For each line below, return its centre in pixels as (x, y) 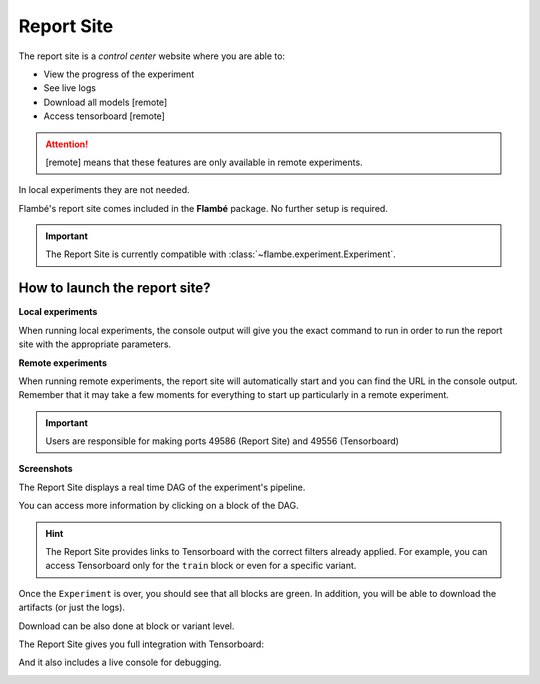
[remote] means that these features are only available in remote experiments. (204, 162)
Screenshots (46, 469)
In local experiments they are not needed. (104, 190)
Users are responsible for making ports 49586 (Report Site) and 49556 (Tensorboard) (222, 441)
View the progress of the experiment (119, 74)
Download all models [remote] (105, 102)
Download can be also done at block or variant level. (126, 626)
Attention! (67, 144)
